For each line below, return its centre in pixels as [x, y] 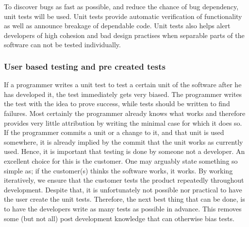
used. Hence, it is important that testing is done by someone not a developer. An [124, 151]
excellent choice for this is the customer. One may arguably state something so [121, 161]
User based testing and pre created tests [85, 66]
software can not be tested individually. [62, 45]
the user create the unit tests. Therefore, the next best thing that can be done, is [124, 199]
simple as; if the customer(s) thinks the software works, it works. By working [118, 170]
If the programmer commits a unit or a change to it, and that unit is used [114, 132]
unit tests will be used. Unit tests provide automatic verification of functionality [123, 16]
